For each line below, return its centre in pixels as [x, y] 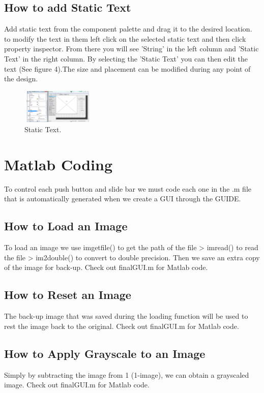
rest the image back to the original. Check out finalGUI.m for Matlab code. [122, 326]
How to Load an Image [66, 226]
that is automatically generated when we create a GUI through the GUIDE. [123, 199]
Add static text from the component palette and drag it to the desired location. [128, 29]
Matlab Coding [58, 164]
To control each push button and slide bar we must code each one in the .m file [128, 188]
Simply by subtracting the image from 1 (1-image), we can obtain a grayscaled [127, 374]
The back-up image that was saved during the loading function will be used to [126, 316]
